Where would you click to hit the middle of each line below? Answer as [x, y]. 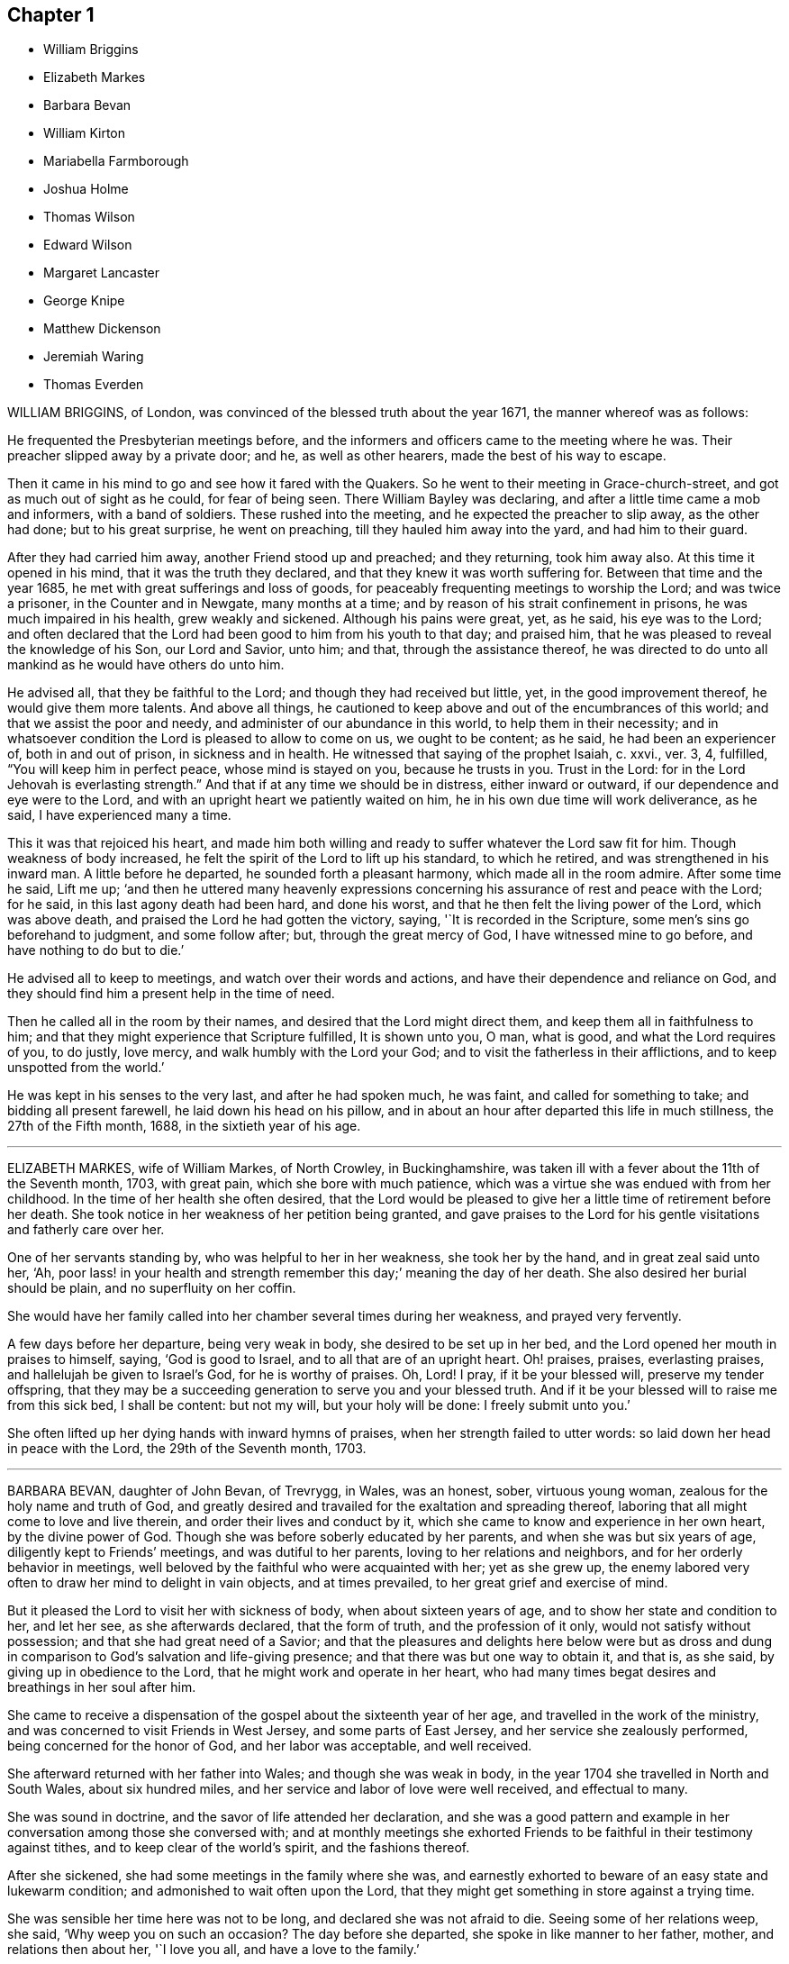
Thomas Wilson [89, 217]
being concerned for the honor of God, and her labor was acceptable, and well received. [270, 1746]
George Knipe [84, 301]
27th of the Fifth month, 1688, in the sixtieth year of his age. [184, 1126]
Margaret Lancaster [102, 273]
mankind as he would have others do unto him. [146, 665]
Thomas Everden [94, 385]
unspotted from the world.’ [86, 1068]
